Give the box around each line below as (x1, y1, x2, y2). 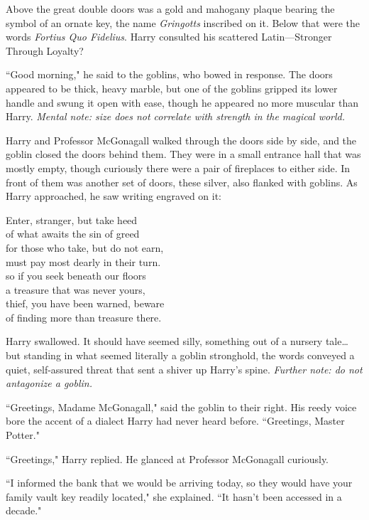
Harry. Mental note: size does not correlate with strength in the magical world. (6, 109, 346, 124)
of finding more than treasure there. (6, 309, 162, 324)
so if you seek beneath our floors (6, 268, 146, 283)
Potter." (6, 428, 40, 442)
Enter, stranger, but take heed (6, 212, 138, 227)
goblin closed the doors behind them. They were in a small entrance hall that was (6, 147, 361, 161)
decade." (6, 503, 42, 518)
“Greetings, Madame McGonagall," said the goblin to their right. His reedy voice (6, 399, 357, 414)
